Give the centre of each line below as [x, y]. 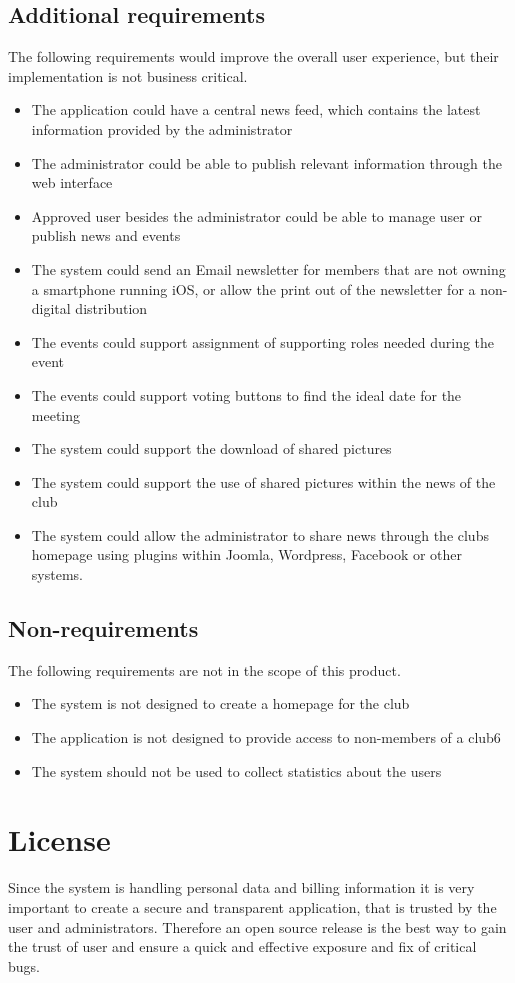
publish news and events [106, 235]
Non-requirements [103, 628]
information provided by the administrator [162, 128]
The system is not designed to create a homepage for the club [220, 703]
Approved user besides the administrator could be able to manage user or [256, 215]
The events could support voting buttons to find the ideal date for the [246, 394]
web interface [72, 182]
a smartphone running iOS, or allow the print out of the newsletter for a [253, 288]
